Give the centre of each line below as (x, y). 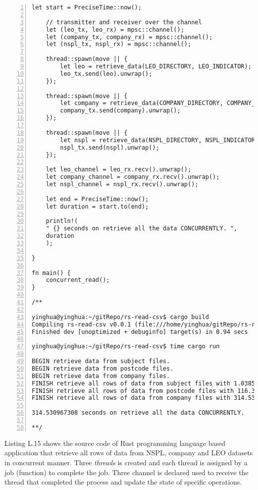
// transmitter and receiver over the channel (124, 22)
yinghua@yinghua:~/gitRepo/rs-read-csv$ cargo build (120, 317)
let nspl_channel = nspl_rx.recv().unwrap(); (122, 184)
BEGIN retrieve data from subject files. (101, 361)
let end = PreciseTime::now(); (97, 199)
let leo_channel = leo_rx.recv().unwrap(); (119, 170)
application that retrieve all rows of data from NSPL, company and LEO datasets (129, 453)
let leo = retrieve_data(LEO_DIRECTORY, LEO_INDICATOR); (156, 66)
